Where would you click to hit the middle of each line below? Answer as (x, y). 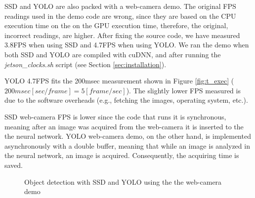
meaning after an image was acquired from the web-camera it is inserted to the (124, 126)
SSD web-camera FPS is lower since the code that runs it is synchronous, (115, 116)
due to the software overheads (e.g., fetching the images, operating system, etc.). (126, 100)
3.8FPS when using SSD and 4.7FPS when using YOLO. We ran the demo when (127, 45)
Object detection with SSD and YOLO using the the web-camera (123, 181)
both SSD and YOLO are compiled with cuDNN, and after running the (113, 54)
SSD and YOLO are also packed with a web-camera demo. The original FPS (120, 6)
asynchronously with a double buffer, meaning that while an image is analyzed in (127, 145)
